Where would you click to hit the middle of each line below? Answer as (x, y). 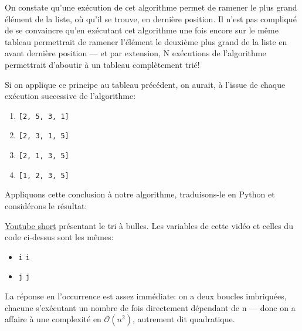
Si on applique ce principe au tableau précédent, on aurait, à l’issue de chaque (145, 84)
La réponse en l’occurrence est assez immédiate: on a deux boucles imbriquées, (146, 296)
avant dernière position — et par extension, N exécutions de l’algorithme (135, 53)
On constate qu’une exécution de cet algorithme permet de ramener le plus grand (151, 7)
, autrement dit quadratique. (184, 319)
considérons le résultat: (46, 205)
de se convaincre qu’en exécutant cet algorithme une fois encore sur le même (142, 30)
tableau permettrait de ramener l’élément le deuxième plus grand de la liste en (146, 41)
